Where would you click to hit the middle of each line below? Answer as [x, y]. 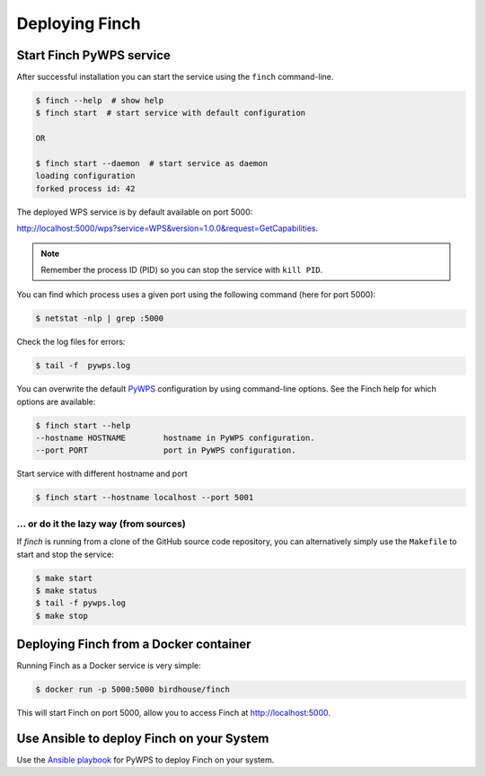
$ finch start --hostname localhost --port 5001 [145, 498]
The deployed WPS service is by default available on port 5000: [135, 212]
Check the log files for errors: [71, 342]
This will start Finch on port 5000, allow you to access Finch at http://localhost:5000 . [174, 713]
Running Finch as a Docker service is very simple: [109, 666]
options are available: [56, 401]
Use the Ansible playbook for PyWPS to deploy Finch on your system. [145, 760]
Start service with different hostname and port [102, 474]
